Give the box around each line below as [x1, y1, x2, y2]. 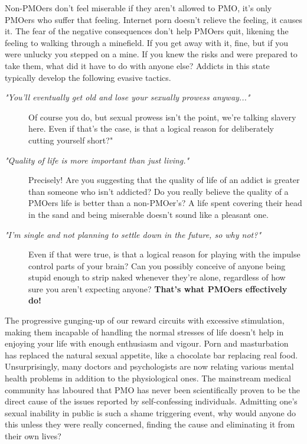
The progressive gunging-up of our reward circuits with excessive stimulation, [5, 314, 285, 327]
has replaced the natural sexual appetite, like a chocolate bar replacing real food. [5, 348, 298, 361]
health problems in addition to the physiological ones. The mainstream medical [5, 372, 291, 384]
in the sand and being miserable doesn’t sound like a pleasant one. [28, 208, 269, 220]
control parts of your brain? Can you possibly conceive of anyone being [28, 259, 286, 272]
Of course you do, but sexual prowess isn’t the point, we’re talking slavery [28, 110, 296, 123]
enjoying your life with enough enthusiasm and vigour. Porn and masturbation [5, 337, 289, 350]
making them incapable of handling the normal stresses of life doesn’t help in [5, 325, 284, 338]
